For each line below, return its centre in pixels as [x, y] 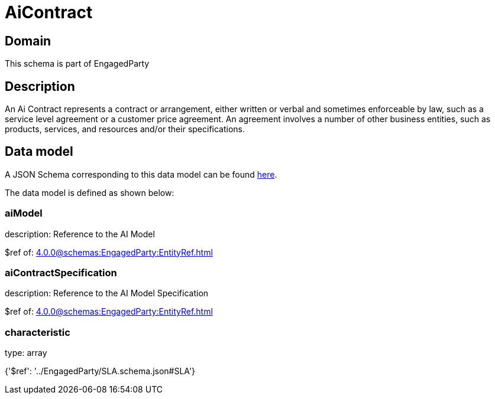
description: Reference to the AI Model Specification [107, 293]
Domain [28, 41]
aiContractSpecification [61, 272]
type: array [26, 353]
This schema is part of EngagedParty [77, 64]
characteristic [38, 332]
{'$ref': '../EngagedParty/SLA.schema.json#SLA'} [100, 371]
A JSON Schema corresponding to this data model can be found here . [141, 174]
